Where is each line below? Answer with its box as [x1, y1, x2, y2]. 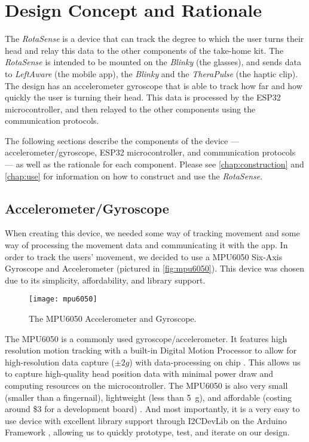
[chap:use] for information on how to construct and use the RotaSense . [5, 169, 263, 182]
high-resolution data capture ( [5, 355, 115, 368]
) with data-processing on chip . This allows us [129, 355, 301, 368]
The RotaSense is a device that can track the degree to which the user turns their [5, 32, 304, 45]
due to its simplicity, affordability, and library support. [5, 273, 206, 286]
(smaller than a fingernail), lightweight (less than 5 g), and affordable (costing [5, 391, 292, 403]
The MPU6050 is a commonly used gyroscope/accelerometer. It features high [5, 332, 287, 345]
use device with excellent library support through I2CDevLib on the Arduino [5, 414, 287, 426]
